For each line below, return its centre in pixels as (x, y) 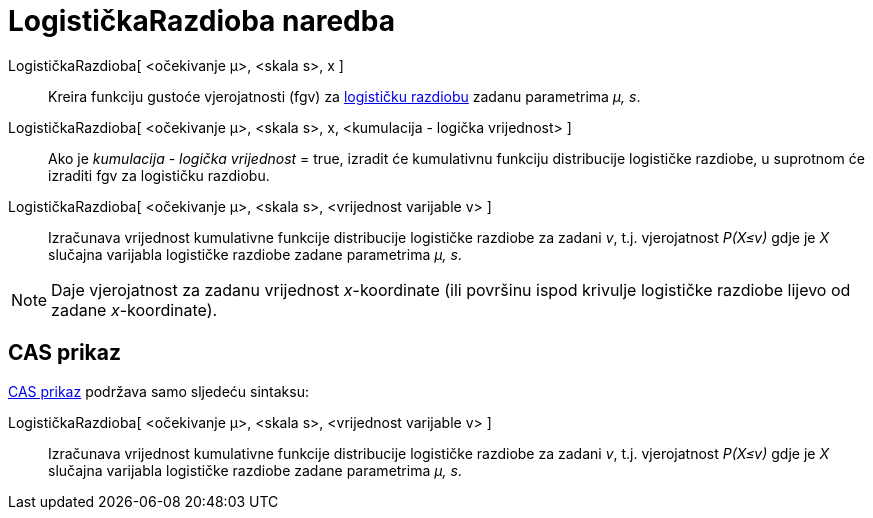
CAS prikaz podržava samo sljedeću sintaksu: (158, 391)
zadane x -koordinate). (134, 309)
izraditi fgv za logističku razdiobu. (159, 175)
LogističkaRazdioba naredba (201, 21)
